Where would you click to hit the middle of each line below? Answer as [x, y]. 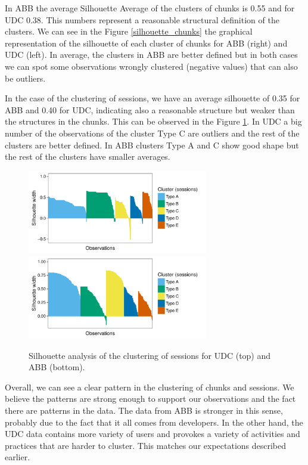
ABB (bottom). [57, 367]
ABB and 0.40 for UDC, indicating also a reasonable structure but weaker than [150, 109]
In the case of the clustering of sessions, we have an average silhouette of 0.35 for [153, 98]
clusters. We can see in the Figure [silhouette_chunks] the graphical [129, 31]
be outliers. [25, 78]
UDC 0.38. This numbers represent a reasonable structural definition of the [142, 19]
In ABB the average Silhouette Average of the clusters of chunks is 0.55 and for [150, 8]
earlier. [18, 457]
